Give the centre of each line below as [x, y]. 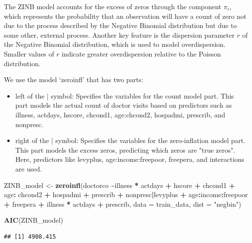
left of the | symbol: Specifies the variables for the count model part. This [125, 95]
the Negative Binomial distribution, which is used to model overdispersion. [115, 44]
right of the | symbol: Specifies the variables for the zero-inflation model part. [130, 140]
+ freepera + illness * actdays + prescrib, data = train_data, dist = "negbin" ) [123, 204]
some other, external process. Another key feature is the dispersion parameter [119, 35]
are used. [29, 168]
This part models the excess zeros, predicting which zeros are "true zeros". [125, 150]
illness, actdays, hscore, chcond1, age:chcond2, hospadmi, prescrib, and [120, 114]
